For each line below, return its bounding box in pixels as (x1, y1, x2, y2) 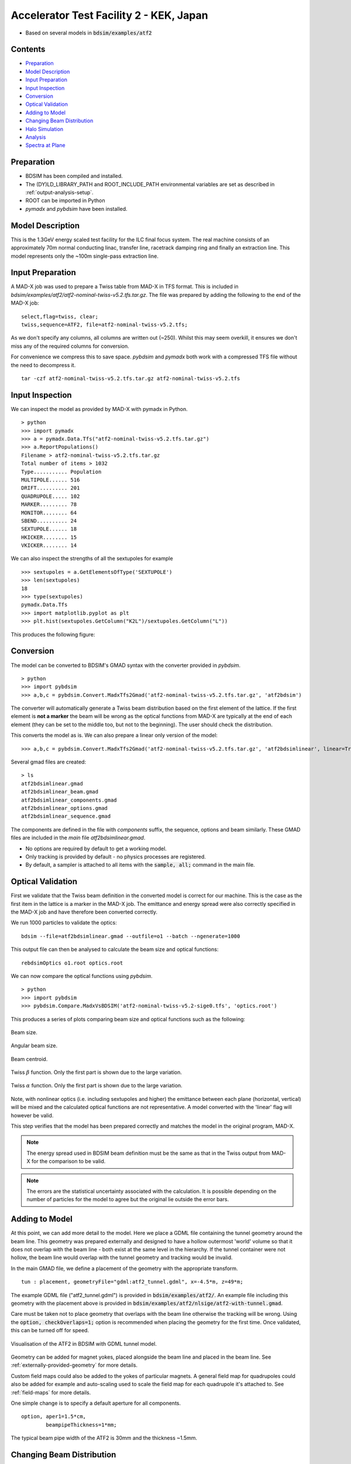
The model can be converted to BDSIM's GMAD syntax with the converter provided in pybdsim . (11, 662, 241, 669)
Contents (11, 45, 46, 54)
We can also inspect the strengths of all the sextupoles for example (11, 555, 173, 562)
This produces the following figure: (11, 631, 95, 638)
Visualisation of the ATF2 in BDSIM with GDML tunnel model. (11, 1340, 157, 1347)
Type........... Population (21, 468, 102, 475)
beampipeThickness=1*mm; (46, 1421, 117, 1428)
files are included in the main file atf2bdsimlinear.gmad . (11, 834, 146, 842)
